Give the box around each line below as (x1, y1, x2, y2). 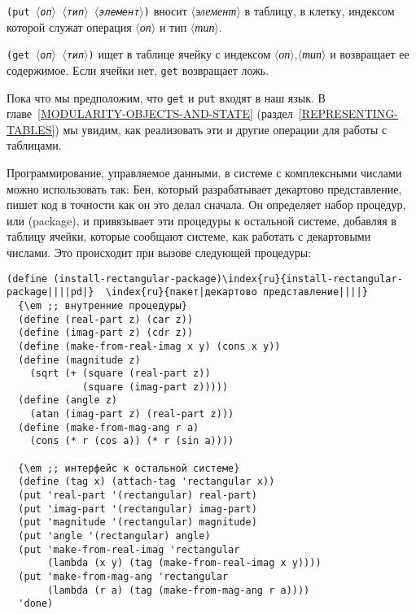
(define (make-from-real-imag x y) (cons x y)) (18, 340, 281, 352)
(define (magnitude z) (18, 354, 141, 366)
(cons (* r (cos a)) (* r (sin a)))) (29, 435, 234, 447)
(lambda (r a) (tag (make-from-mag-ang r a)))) (47, 584, 310, 596)
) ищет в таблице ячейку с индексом (88, 46, 270, 63)
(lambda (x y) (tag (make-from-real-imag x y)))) (47, 557, 322, 569)
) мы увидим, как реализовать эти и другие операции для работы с (55, 120, 388, 137)
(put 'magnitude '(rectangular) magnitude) (18, 516, 257, 529)
